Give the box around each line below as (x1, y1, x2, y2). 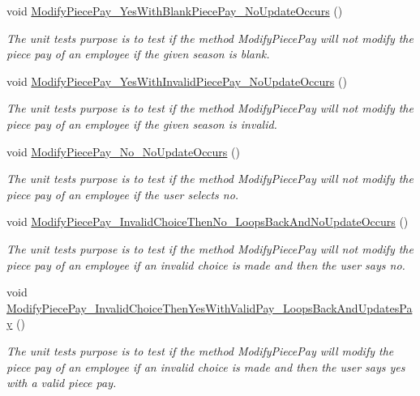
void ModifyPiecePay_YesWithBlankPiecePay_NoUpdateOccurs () (6, 2, 343, 19)
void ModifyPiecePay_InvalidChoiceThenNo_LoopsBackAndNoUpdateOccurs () (6, 213, 409, 230)
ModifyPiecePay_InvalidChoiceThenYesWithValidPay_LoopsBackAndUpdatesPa (6, 299, 413, 316)
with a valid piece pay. (6, 374, 117, 391)
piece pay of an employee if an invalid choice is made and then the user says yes (6, 358, 405, 375)
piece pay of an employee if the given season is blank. (6, 45, 270, 62)
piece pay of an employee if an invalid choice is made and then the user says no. (6, 256, 405, 273)
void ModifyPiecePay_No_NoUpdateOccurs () (6, 143, 240, 160)
